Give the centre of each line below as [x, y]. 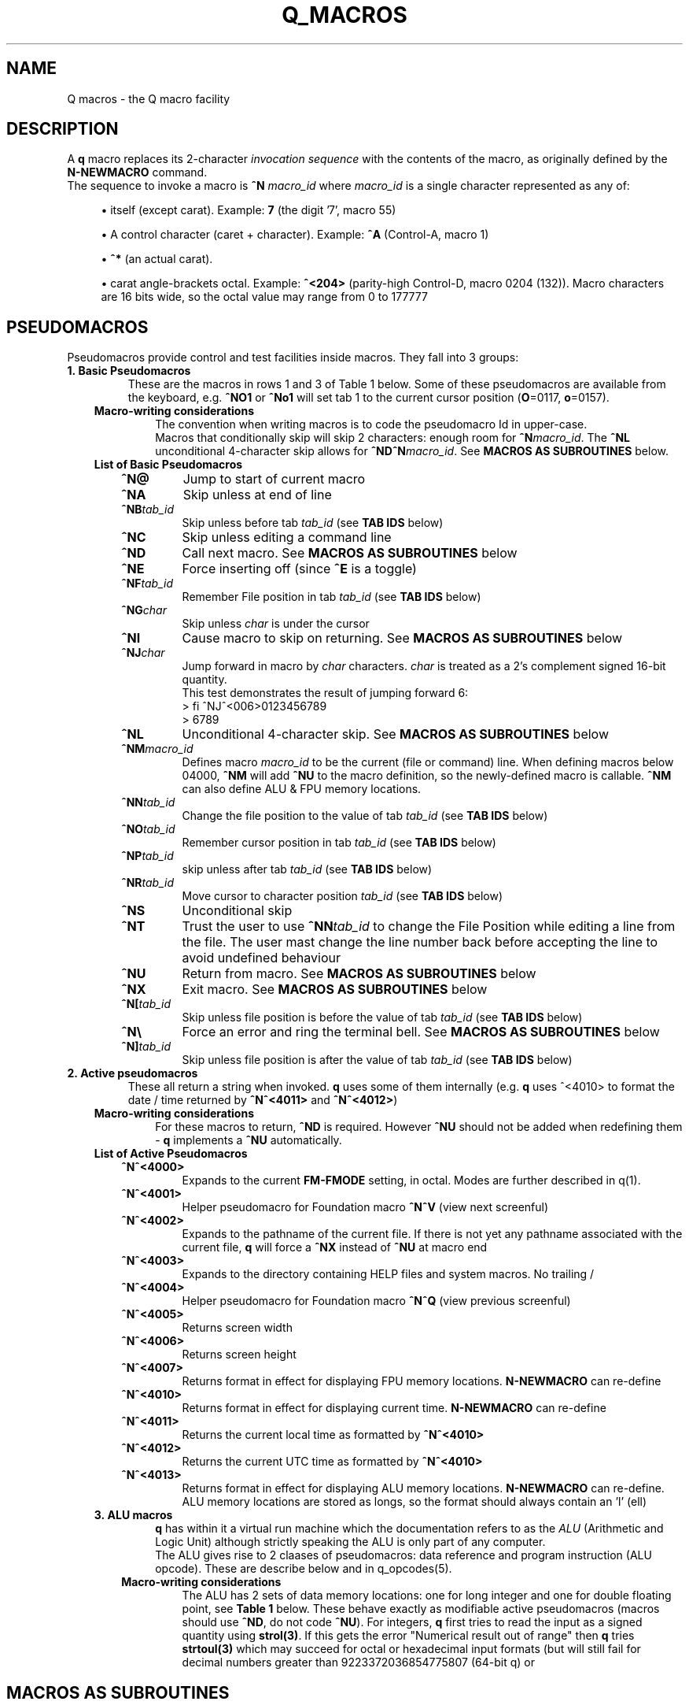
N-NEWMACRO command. [137, 172]
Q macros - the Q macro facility [149, 98]
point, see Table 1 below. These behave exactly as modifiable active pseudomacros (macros [421, 1609]
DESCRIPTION [63, 129]
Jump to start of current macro [274, 479]
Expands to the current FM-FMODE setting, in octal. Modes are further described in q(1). [411, 1181]
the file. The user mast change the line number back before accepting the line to [420, 942]
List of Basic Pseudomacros [168, 465]
